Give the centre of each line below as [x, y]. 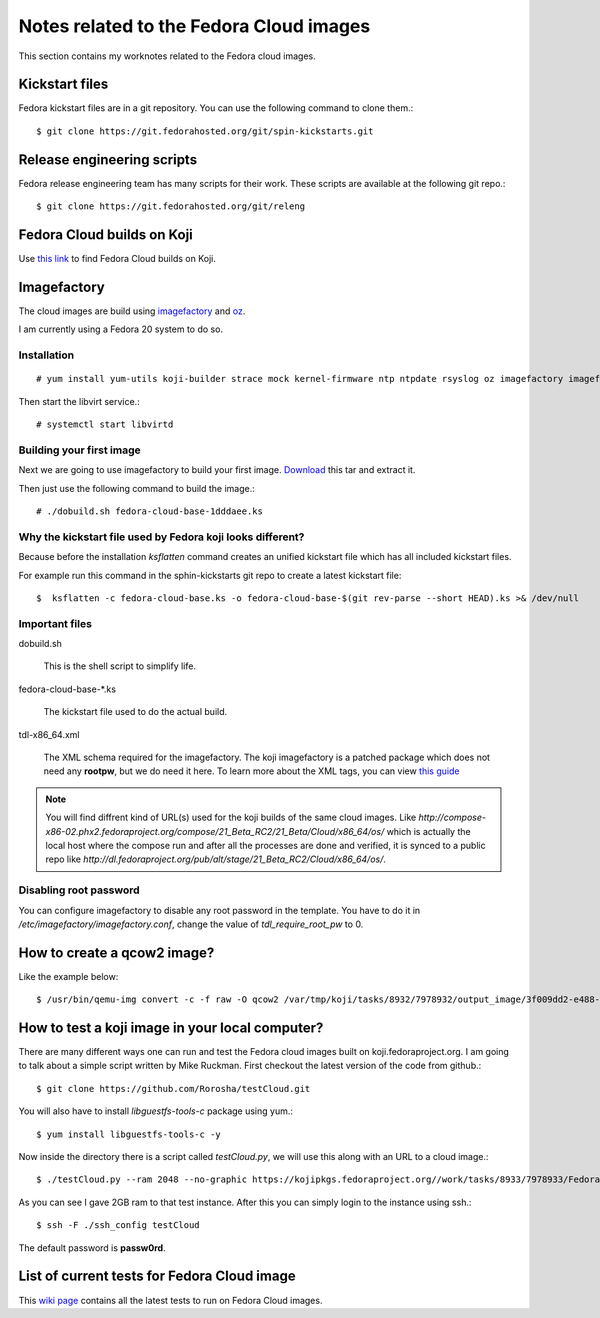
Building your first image [80, 450]
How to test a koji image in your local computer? [171, 1028]
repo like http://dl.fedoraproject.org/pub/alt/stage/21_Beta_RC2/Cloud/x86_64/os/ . [216, 859]
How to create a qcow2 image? [116, 952]
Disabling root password [79, 890]
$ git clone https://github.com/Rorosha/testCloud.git [173, 1088]
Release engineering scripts [108, 159]
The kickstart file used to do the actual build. [135, 712]
